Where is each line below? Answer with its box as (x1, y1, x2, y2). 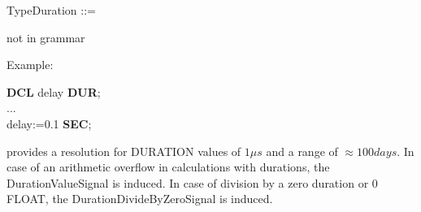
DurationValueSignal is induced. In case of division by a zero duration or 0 (7, 174, 378, 191)
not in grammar (7, 28, 85, 45)
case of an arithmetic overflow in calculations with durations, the (7, 158, 330, 175)
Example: (7, 56, 54, 73)
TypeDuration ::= (7, 2, 96, 18)
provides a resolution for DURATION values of (7, 142, 241, 159)
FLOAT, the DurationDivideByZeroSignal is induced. (7, 190, 273, 207)
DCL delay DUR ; (7, 83, 101, 100)
